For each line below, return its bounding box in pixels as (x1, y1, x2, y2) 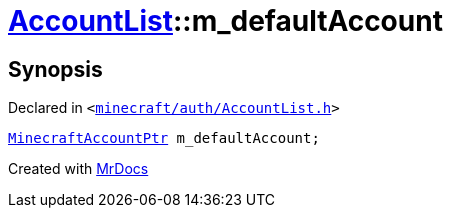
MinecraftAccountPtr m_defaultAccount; (8, 130, 320, 147)
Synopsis (8, 56, 103, 82)
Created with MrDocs (8, 160, 149, 178)
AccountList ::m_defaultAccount (8, 4, 443, 38)
